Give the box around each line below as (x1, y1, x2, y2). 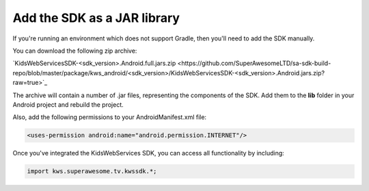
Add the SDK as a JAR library (12, 10, 180, 25)
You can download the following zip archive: (12, 47, 137, 55)
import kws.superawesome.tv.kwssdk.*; (27, 168, 157, 175)
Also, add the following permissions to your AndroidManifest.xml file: (12, 113, 207, 121)
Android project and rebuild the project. (12, 100, 124, 109)
